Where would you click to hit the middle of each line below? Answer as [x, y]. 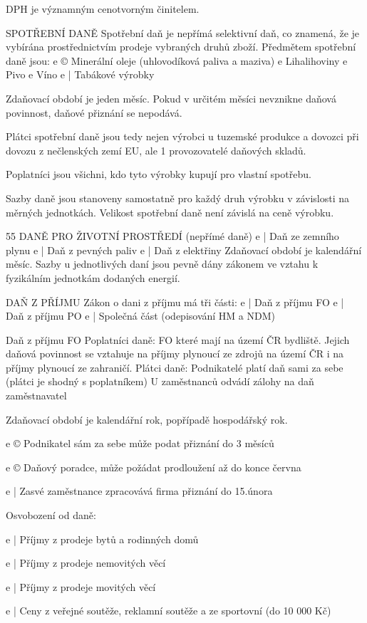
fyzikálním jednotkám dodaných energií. [93, 277]
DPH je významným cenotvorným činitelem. [103, 9]
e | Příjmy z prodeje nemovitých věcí [86, 563]
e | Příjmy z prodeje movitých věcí [81, 586]
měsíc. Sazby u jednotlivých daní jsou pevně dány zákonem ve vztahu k [162, 264]
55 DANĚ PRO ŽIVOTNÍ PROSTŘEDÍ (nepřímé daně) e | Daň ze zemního [172, 236]
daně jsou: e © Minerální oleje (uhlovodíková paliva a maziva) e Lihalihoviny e [177, 60]
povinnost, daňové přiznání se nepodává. [94, 112]
